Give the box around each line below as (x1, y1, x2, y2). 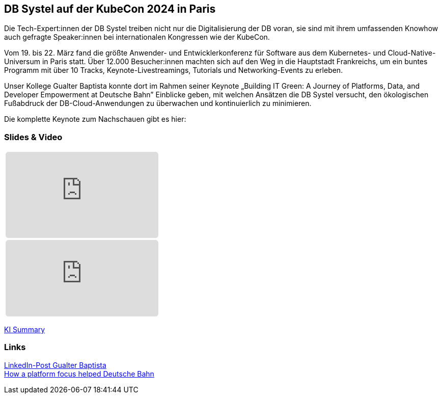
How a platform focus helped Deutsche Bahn (4, 369, 154, 378)
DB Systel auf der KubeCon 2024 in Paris (4, 3, 216, 15)
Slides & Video (4, 131, 63, 142)
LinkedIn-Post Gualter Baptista (4, 360, 106, 369)
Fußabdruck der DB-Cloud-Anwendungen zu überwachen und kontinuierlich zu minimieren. (4, 99, 312, 108)
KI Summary (4, 325, 45, 334)
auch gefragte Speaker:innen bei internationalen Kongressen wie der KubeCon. (4, 33, 270, 42)
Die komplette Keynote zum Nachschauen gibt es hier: (4, 115, 186, 124)
